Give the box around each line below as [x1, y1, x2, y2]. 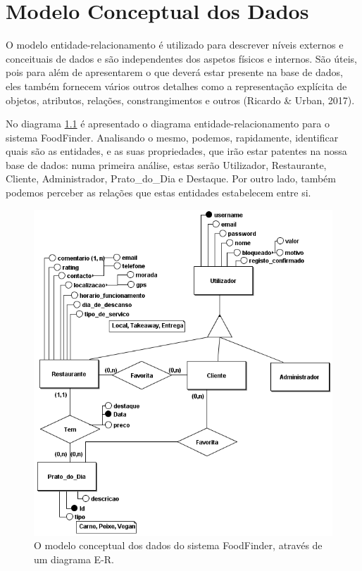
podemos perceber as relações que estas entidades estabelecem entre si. [6, 185, 311, 200]
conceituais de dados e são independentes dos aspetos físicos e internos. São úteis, [6, 51, 357, 65]
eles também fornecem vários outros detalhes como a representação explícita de [6, 78, 347, 93]
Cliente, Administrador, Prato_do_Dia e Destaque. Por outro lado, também [6, 171, 336, 186]
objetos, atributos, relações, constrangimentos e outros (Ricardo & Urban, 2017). [6, 92, 355, 107]
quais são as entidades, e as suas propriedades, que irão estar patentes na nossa [6, 144, 347, 158]
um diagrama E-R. [34, 551, 114, 566]
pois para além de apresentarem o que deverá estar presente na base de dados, [6, 65, 343, 80]
